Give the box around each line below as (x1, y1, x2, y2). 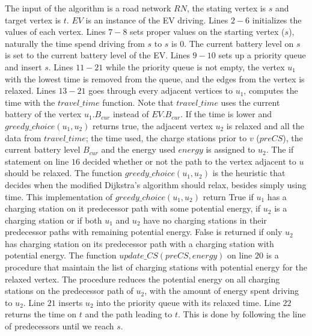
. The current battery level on (184, 37, 294, 49)
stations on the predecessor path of (5, 284, 133, 297)
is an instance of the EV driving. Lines (85, 13, 228, 26)
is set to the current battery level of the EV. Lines (5, 49, 190, 61)
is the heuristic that (212, 166, 286, 179)
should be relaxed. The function (5, 166, 122, 179)
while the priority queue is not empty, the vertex (105, 60, 285, 73)
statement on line (5, 154, 69, 167)
